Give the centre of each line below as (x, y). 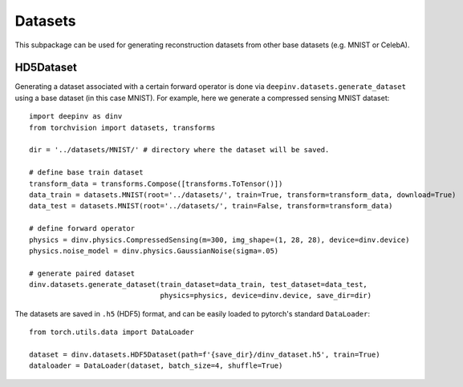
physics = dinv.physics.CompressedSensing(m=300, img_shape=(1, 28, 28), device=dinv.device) (219, 240)
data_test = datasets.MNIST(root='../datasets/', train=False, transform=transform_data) (211, 206)
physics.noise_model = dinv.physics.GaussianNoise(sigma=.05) (154, 251)
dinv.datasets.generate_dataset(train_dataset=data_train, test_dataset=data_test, (199, 285)
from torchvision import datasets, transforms (122, 127)
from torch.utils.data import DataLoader (112, 332)
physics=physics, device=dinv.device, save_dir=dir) (266, 296)
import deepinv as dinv (76, 117)
